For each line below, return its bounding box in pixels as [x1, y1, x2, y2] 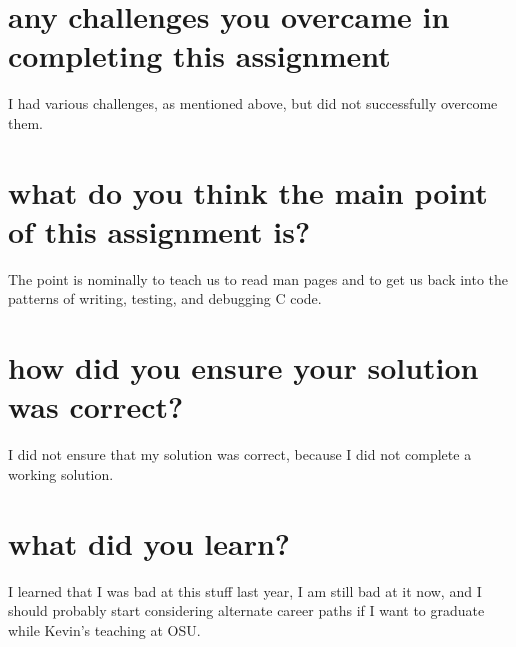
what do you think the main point [8, 171, 488, 212]
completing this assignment [8, 35, 391, 76]
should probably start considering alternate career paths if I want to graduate [8, 600, 485, 621]
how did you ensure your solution [8, 347, 479, 388]
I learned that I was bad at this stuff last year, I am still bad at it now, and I [8, 580, 482, 601]
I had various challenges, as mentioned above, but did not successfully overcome [8, 93, 498, 114]
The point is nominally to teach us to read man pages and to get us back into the [8, 268, 509, 289]
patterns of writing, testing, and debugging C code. [8, 288, 322, 309]
